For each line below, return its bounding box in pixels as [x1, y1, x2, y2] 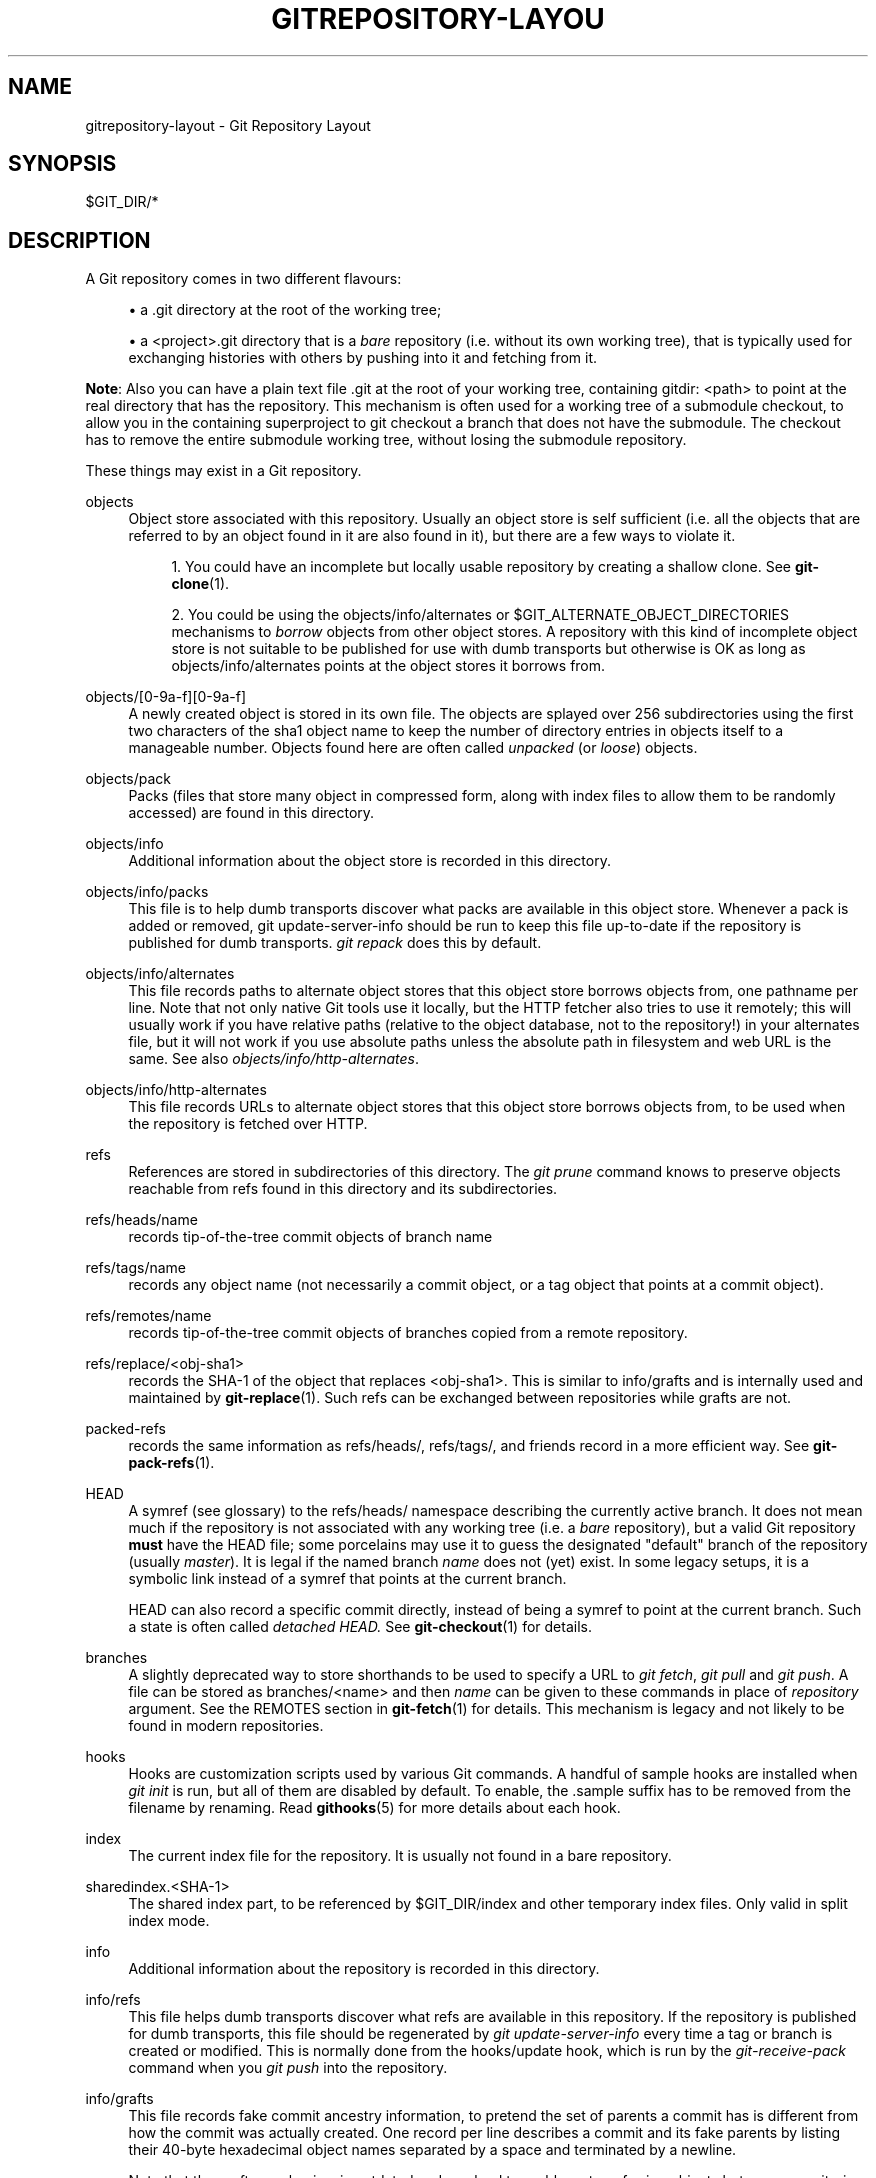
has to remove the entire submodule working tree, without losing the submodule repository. [85, 431, 687, 449]
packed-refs [85, 1420, 166, 1438]
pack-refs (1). [128, 1454, 215, 1472]
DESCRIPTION [8, 227, 151, 253]
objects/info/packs [85, 883, 209, 901]
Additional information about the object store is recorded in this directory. [128, 852, 611, 870]
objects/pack [85, 770, 172, 788]
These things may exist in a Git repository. [85, 462, 362, 480]
